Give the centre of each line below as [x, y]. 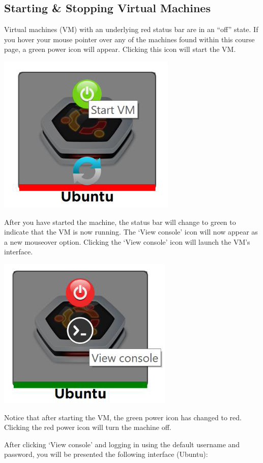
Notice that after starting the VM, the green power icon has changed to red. [123, 417]
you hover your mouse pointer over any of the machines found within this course [129, 39]
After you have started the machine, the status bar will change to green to [120, 222]
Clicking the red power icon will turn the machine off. [88, 427]
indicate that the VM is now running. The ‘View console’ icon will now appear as [131, 232]
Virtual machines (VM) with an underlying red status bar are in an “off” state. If [131, 29]
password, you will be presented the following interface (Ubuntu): [106, 454]
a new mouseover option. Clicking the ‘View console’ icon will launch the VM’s [127, 241]
